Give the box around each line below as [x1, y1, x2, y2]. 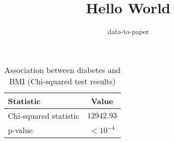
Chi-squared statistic [8, 109, 79, 121]
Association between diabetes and [4, 64, 121, 75]
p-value [8, 124, 33, 136]
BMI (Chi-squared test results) [9, 75, 116, 87]
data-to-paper [107, 26, 149, 36]
